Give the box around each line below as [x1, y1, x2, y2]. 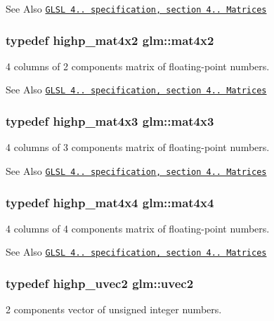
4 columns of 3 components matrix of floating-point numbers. [6, 140, 270, 155]
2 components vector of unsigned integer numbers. [6, 302, 222, 317]
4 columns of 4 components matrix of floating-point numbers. [6, 221, 270, 235]
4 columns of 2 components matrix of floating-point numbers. [6, 58, 270, 73]
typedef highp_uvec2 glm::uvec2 [6, 274, 194, 291]
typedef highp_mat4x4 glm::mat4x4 [6, 193, 214, 211]
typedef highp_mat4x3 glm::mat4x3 [6, 112, 214, 130]
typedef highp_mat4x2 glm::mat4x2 [6, 31, 214, 48]
